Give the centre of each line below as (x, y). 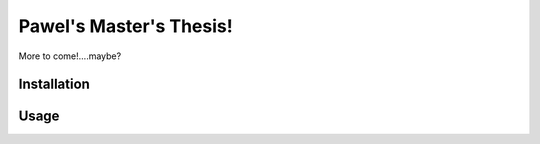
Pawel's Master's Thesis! (126, 26)
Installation (54, 84)
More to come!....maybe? (70, 56)
